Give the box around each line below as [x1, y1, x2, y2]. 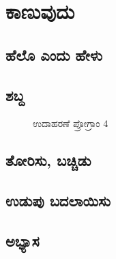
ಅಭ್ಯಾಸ [5, 230, 40, 251]
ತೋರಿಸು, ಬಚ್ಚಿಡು [5, 150, 91, 171]
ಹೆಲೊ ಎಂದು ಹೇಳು [5, 44, 102, 65]
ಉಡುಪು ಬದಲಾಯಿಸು [5, 190, 111, 211]
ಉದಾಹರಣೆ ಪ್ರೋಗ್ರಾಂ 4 [33, 116, 108, 131]
